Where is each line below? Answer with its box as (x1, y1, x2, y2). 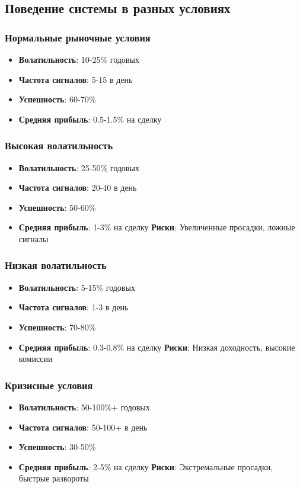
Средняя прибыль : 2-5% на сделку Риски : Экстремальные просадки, (18, 460, 273, 473)
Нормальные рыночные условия (5, 30, 151, 44)
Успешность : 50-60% (18, 201, 96, 213)
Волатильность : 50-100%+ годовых (18, 400, 150, 413)
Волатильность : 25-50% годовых (18, 161, 139, 174)
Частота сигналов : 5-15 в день (18, 73, 133, 85)
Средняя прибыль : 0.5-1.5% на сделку (18, 113, 162, 125)
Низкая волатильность (5, 258, 107, 272)
